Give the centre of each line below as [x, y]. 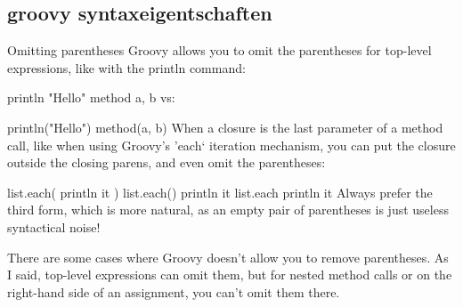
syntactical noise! [54, 226]
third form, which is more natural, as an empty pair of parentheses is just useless [228, 210]
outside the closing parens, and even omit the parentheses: [167, 162]
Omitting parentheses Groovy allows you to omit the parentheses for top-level [219, 50]
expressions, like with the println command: [126, 67]
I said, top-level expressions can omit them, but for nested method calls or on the [230, 275]
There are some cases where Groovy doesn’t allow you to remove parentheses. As [228, 257]
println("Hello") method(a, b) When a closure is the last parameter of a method [225, 127]
